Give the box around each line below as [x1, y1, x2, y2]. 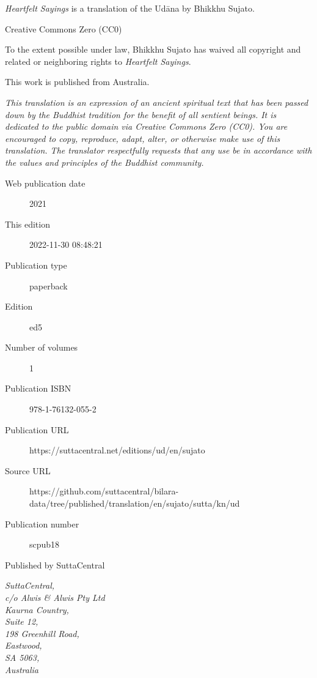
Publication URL [5, 423, 69, 436]
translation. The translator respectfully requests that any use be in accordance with [5, 144, 312, 157]
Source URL [5, 464, 51, 477]
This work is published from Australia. [5, 75, 150, 88]
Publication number [5, 517, 79, 530]
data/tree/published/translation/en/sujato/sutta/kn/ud [29, 497, 240, 510]
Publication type [5, 258, 67, 271]
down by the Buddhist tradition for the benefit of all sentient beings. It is [5, 108, 277, 121]
